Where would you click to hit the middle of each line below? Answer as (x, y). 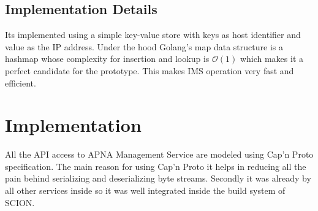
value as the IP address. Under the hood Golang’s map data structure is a (144, 46)
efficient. (21, 82)
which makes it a (272, 59)
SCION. (20, 202)
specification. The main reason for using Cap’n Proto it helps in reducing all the (156, 166)
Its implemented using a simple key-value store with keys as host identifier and (153, 35)
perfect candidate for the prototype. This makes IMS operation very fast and (150, 70)
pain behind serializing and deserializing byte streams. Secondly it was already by (158, 178)
